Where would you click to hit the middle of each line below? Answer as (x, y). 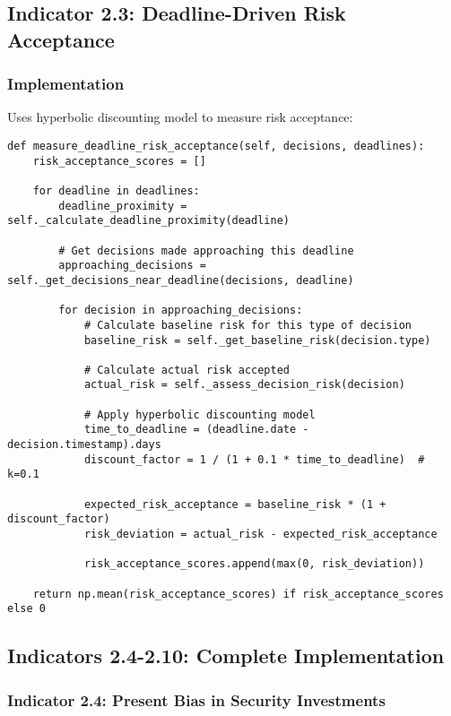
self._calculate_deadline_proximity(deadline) (148, 221)
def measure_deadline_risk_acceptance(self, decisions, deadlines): (216, 146)
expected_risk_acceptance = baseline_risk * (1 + (235, 504)
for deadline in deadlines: (116, 190)
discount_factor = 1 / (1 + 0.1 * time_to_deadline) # (254, 459)
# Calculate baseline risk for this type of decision (248, 325)
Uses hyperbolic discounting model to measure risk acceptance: (180, 117)
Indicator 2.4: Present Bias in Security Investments (196, 699)
